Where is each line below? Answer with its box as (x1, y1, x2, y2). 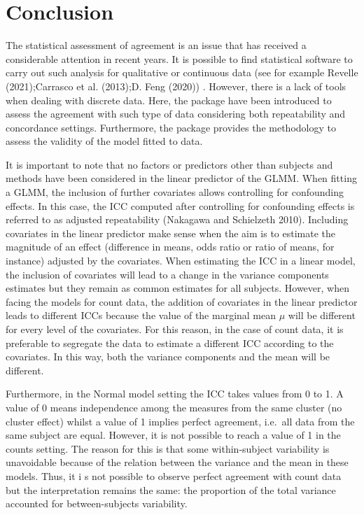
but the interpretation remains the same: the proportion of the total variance (6, 482, 336, 497)
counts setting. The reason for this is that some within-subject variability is (6, 441, 330, 456)
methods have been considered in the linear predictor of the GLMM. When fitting (6, 171, 357, 185)
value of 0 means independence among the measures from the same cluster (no (6, 400, 342, 414)
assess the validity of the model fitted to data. (6, 134, 203, 148)
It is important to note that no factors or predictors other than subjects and (6, 157, 333, 171)
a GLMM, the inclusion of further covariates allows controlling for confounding (6, 185, 344, 199)
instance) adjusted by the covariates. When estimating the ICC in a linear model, (6, 253, 356, 268)
